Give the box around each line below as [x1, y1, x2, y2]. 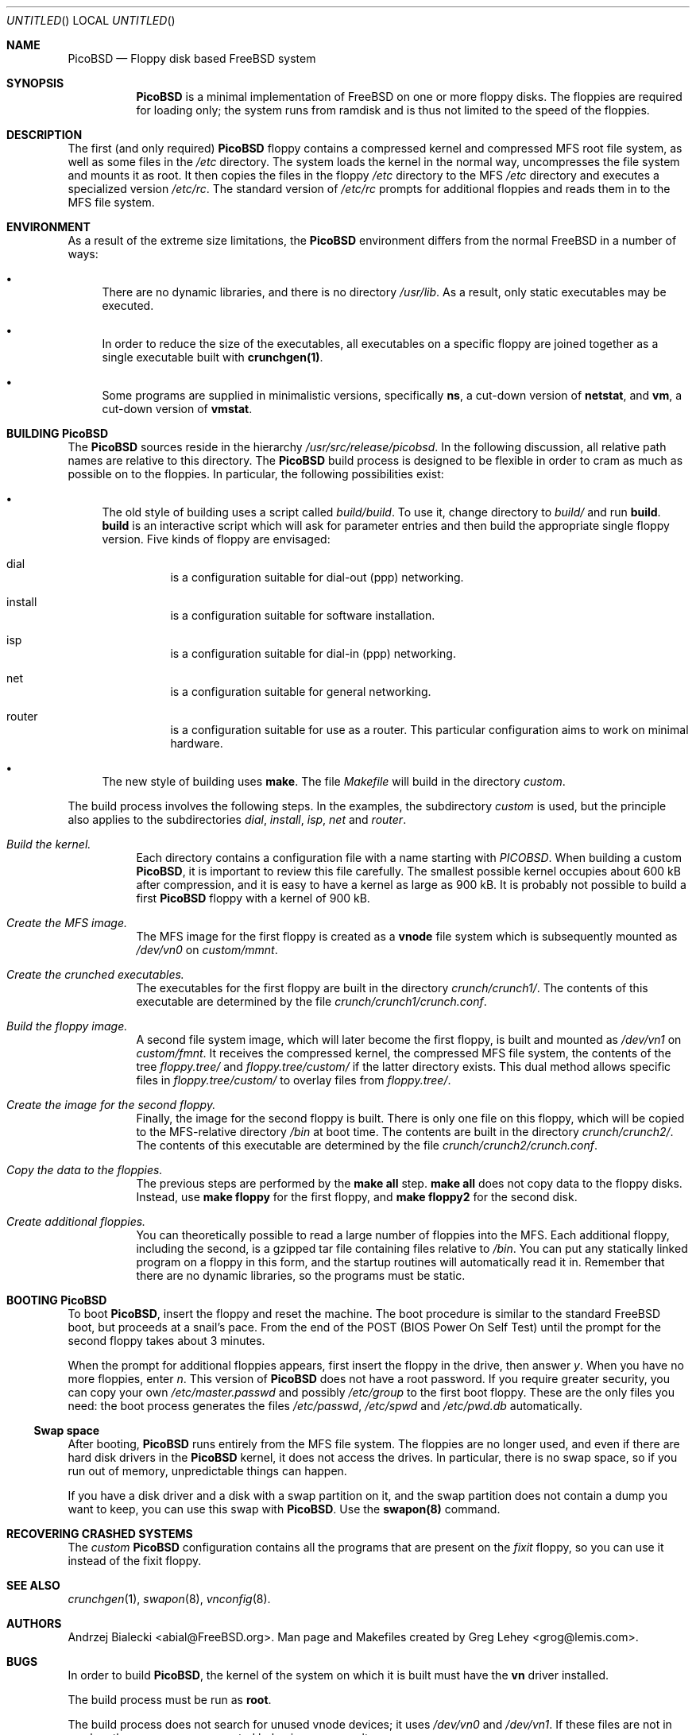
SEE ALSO [6, 1579, 60, 1592]
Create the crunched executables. [6, 968, 184, 981]
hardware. [170, 736, 223, 750]
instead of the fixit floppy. [68, 1554, 202, 1567]
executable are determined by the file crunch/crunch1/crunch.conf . [136, 995, 487, 1008]
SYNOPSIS [6, 76, 64, 90]
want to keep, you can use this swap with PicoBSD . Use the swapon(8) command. [68, 1502, 501, 1516]
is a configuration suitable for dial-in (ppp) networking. [170, 647, 456, 660]
